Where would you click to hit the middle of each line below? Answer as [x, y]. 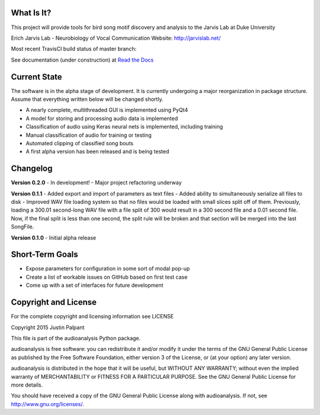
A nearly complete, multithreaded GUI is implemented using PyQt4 [107, 110]
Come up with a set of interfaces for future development [95, 285]
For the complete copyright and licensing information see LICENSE [92, 317]
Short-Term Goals [44, 255]
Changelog [32, 169]
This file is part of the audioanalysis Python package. [76, 338]
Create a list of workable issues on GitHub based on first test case [107, 277]
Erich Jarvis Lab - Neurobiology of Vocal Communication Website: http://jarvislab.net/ [116, 38]
